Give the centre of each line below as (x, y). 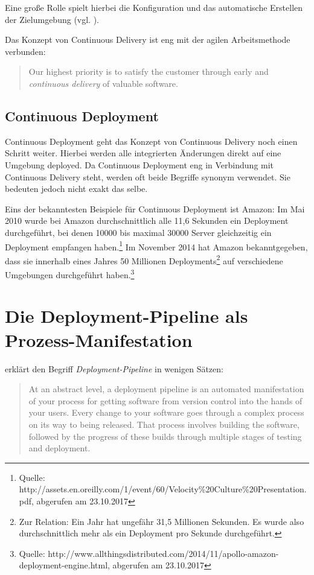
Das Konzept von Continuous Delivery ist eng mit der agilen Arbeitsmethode (148, 40)
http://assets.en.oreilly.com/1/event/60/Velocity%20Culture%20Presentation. (163, 489)
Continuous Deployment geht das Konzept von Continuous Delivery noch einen (151, 141)
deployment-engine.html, (64, 565)
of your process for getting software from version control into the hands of (165, 400)
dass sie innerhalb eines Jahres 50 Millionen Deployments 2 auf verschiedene (144, 259)
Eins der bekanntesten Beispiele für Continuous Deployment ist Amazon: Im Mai (155, 208)
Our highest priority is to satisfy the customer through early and (149, 71)
